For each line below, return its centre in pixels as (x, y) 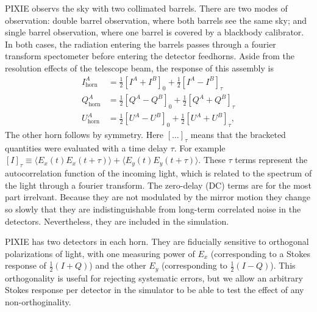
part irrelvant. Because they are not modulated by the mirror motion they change (158, 197)
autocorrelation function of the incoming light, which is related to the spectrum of (158, 173)
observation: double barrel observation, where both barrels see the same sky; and (156, 20)
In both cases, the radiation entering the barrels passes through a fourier (141, 44)
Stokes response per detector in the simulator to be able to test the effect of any (155, 290)
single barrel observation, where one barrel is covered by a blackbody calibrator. (155, 32)
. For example (200, 147)
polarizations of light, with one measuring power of (100, 253)
